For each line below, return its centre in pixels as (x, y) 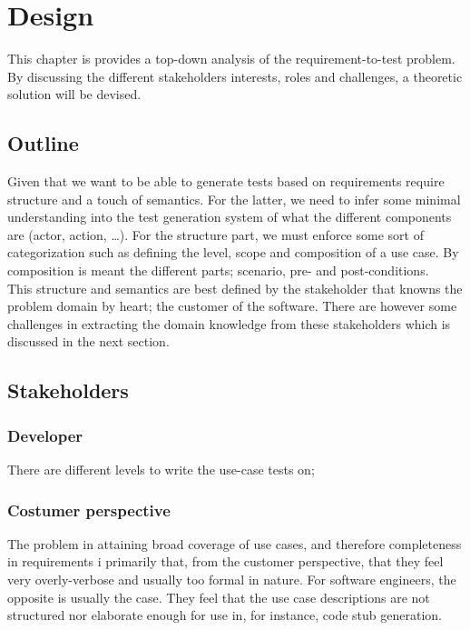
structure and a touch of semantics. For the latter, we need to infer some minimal (234, 199)
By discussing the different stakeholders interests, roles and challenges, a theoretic (235, 76)
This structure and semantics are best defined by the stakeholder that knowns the (235, 288)
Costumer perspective (89, 510)
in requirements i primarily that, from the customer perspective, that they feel (225, 561)
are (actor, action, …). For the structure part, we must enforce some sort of (215, 234)
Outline (43, 143)
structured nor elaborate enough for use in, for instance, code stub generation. (225, 615)
